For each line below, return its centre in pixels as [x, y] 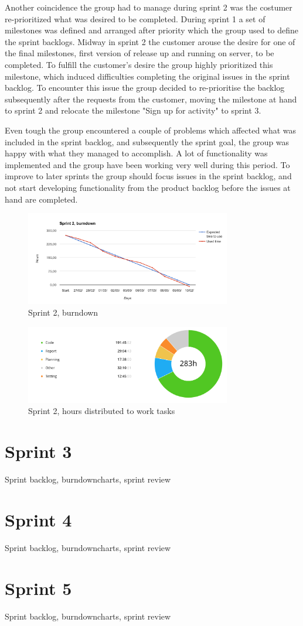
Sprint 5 [38, 588]
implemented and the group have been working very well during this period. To [147, 164]
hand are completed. [41, 199]
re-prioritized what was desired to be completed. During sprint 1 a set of [135, 18]
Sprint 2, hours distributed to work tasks [102, 411]
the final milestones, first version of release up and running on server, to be [139, 53]
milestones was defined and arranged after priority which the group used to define [152, 30]
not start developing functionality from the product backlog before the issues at [148, 187]
